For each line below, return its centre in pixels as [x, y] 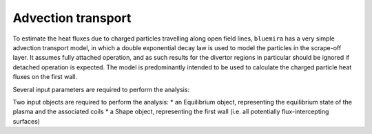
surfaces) [27, 121]
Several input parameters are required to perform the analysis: [101, 89]
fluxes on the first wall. [45, 77]
